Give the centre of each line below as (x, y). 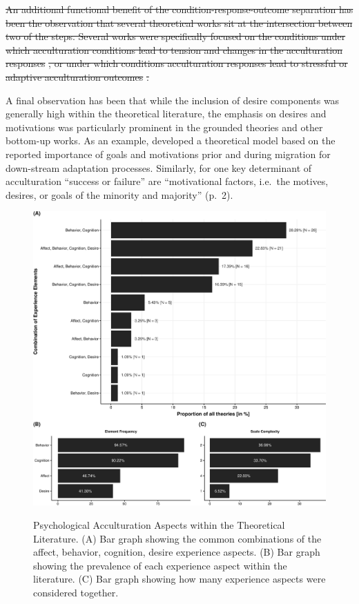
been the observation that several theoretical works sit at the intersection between (179, 22)
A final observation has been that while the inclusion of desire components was (173, 100)
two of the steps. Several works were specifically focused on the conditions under (176, 36)
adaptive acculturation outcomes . (77, 76)
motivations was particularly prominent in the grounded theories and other (164, 127)
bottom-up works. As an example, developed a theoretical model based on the (171, 140)
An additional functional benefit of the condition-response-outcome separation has (179, 9)
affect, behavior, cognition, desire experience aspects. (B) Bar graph (177, 552)
